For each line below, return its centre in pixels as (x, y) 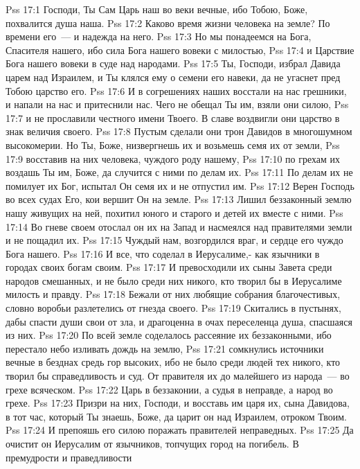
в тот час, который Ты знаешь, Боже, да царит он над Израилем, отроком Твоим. (176, 416)
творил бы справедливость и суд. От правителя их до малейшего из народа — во (178, 376)
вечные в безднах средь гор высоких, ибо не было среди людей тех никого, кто (173, 362)
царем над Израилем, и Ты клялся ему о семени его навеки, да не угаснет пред (173, 77)
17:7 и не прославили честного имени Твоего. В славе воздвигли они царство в (173, 117)
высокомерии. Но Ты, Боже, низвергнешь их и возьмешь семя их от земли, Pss (173, 144)
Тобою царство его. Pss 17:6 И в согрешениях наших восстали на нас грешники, (176, 90)
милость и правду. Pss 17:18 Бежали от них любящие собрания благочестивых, (173, 294)
